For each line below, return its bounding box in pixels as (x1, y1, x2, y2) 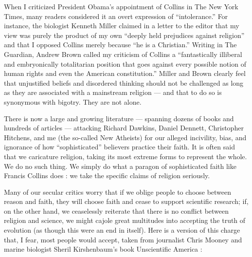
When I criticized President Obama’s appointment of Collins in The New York (4, 1, 238, 11)
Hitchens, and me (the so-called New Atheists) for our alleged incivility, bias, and (4, 132, 247, 142)
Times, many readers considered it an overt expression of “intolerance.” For (4, 11, 228, 21)
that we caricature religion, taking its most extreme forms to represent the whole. (4, 151, 247, 161)
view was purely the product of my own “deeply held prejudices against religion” (4, 30, 245, 40)
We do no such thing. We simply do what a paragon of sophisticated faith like (4, 161, 236, 171)
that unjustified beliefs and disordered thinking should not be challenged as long (4, 77, 244, 88)
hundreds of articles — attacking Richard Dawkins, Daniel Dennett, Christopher (4, 123, 244, 133)
